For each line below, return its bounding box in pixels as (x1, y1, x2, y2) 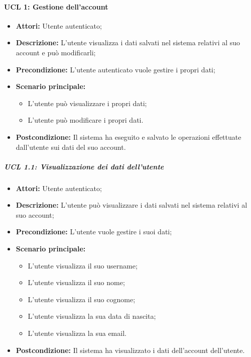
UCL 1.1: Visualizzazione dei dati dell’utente (4, 161, 164, 171)
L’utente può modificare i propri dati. (28, 115, 144, 125)
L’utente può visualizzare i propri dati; (28, 98, 147, 108)
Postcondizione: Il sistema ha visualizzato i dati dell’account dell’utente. (16, 344, 245, 355)
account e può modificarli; (16, 47, 96, 57)
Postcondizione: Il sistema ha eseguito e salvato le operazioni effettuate (16, 131, 241, 142)
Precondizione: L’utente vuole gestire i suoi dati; (16, 226, 172, 237)
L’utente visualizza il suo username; (28, 260, 138, 271)
